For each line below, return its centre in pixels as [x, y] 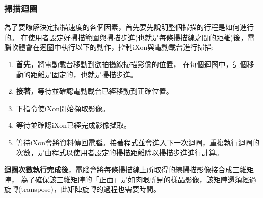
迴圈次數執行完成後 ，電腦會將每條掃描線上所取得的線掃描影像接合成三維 [125, 169]
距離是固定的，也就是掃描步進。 [84, 74]
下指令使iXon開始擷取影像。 [63, 108]
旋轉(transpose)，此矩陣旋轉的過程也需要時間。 [83, 189]
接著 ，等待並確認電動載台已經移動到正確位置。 [95, 91]
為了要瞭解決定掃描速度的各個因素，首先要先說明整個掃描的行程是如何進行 [129, 27]
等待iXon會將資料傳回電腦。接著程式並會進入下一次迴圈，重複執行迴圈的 [138, 142]
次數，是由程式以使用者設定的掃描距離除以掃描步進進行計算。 [120, 152]
